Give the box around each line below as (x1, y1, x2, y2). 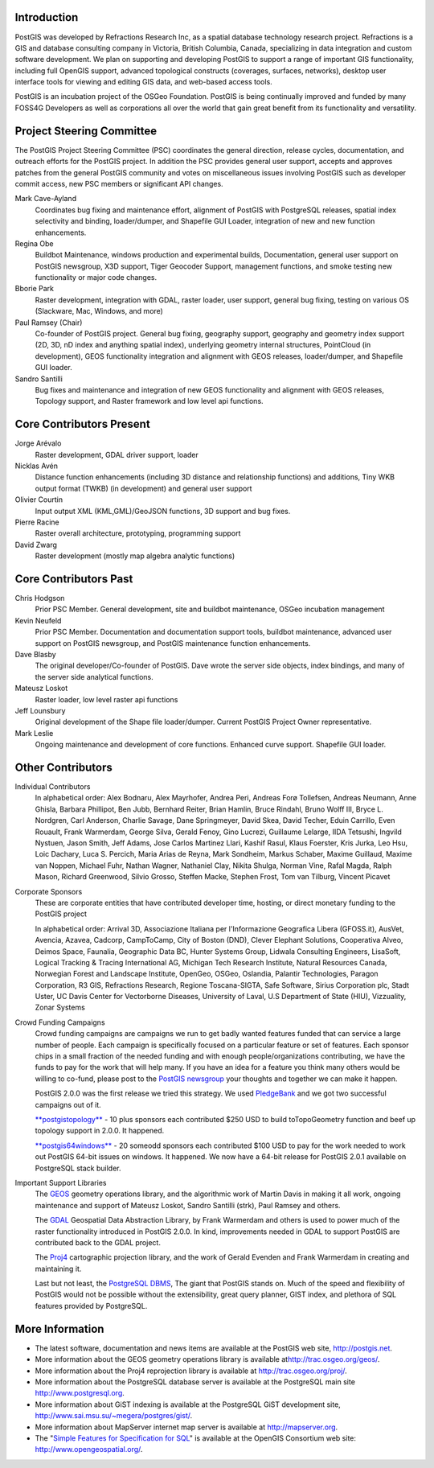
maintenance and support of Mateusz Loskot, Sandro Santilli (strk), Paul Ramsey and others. (35, 1200, 341, 1210)
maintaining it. (35, 1264, 82, 1273)
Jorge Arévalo (14, 438, 62, 448)
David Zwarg (14, 540, 58, 549)
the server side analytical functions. (35, 672, 154, 681)
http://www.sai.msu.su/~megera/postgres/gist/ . (35, 1411, 193, 1421)
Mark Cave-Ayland (14, 194, 76, 204)
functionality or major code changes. (35, 273, 158, 282)
